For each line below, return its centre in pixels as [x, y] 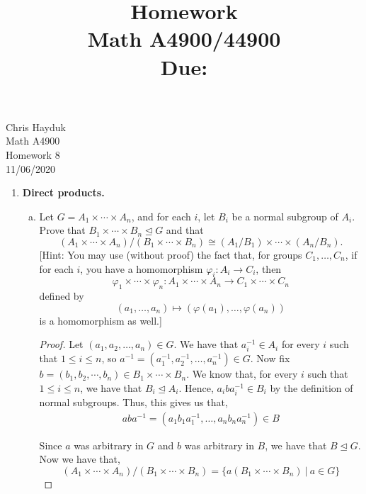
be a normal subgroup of [285, 216]
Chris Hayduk [36, 127]
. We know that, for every [242, 374]
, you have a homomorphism [142, 268]
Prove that [62, 230]
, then [269, 268]
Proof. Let [61, 344]
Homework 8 [33, 154]
